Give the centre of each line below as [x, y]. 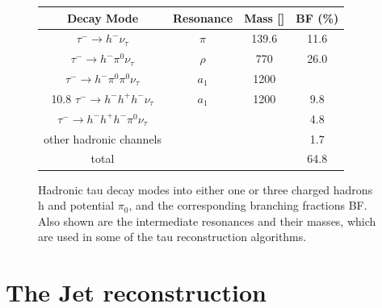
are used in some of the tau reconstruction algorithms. [172, 237]
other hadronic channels [103, 138]
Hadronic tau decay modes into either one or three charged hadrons [206, 189]
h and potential [76, 205]
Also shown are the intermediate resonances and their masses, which [207, 221]
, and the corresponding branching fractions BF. [248, 205]
